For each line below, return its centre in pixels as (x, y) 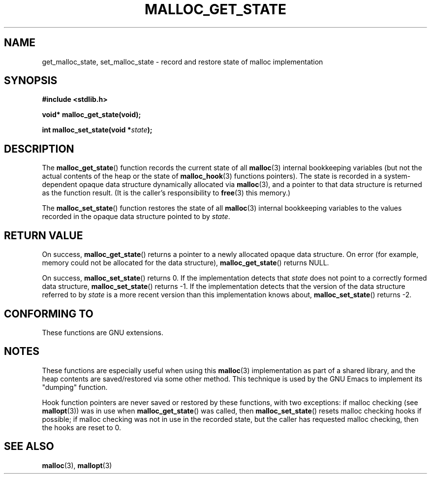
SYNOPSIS (31, 81)
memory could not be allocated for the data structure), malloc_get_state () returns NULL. (185, 263)
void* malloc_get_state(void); (92, 115)
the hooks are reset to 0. (81, 427)
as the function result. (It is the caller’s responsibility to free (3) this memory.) (166, 193)
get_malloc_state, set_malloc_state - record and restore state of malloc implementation (183, 62)
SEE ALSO (29, 446)
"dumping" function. (75, 387)
